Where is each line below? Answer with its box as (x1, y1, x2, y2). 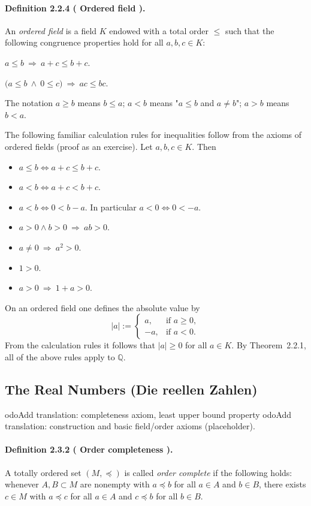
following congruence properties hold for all (5, 36, 164, 49)
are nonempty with (80, 478, 150, 490)
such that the (225, 24, 274, 37)
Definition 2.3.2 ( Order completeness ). (5, 443, 173, 456)
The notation (5, 97, 53, 109)
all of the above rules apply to (5, 350, 115, 363)
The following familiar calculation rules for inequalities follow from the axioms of (5, 128, 302, 141)
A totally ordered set (5, 466, 81, 478)
